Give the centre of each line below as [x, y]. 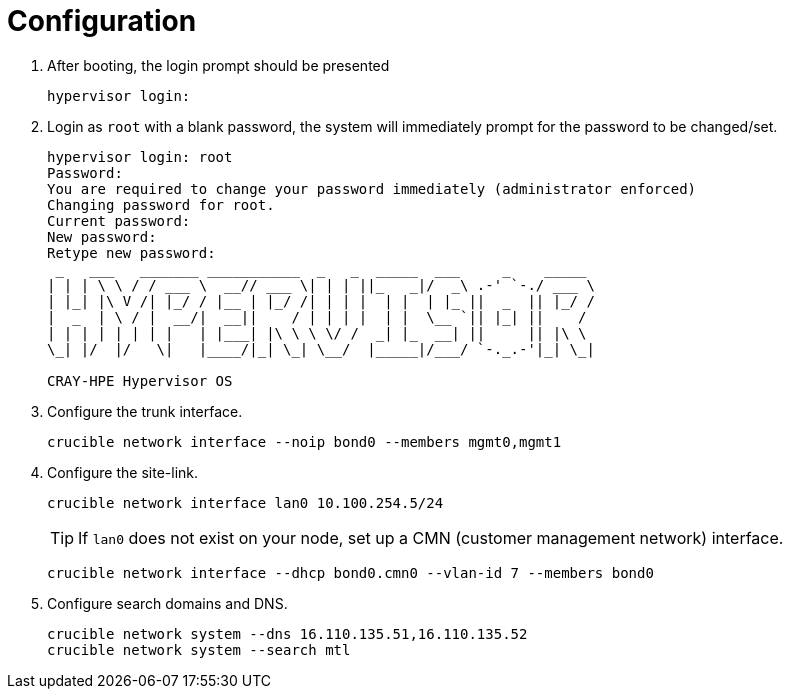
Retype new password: [131, 252]
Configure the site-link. [123, 472]
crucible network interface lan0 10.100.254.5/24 [245, 502]
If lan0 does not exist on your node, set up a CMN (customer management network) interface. [431, 537]
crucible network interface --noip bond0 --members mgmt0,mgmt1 [304, 441]
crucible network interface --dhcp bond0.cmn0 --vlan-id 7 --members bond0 [350, 572]
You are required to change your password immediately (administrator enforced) [372, 188]
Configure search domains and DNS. [167, 603]
